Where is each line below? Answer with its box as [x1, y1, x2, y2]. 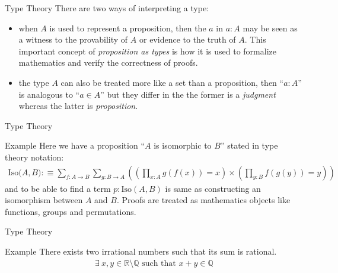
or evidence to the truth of [139, 33, 236, 46]
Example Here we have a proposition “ [5, 139, 145, 152]
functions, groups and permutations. [5, 205, 136, 217]
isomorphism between [5, 194, 83, 206]
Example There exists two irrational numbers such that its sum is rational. [5, 245, 277, 257]
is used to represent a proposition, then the [49, 21, 206, 34]
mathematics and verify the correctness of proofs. [18, 56, 198, 69]
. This [244, 33, 266, 46]
